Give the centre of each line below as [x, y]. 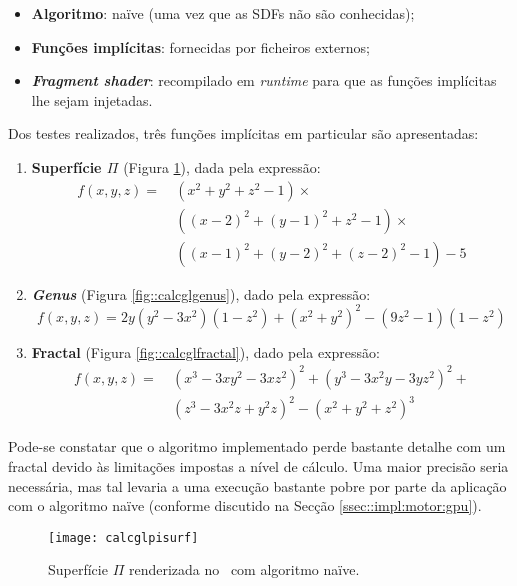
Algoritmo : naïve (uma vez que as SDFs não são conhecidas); [223, 13]
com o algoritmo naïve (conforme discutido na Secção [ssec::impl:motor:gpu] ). [245, 505]
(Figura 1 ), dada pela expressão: [222, 166]
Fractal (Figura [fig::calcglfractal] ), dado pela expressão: [205, 351]
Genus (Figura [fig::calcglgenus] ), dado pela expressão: [201, 293]
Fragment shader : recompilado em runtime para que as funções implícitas [264, 80]
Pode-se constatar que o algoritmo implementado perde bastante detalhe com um [257, 446]
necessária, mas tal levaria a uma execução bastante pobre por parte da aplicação [257, 485]
